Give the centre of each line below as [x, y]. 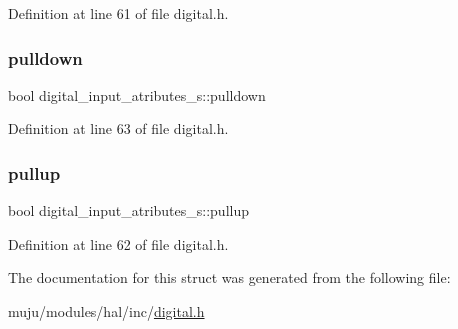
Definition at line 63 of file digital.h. [118, 128]
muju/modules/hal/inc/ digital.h [106, 311]
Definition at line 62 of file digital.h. [118, 243]
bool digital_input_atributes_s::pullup [129, 210]
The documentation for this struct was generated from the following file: [229, 277]
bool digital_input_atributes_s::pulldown [137, 94]
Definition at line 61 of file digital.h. [118, 13]
